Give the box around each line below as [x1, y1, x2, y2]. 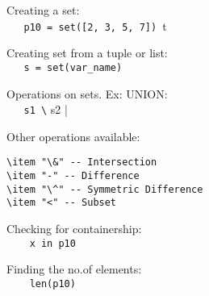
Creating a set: [6, 2, 80, 18]
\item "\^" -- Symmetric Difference [6, 183, 203, 195]
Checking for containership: [6, 219, 142, 236]
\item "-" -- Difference [6, 170, 140, 181]
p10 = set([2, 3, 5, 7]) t [23, 17, 167, 34]
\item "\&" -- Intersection [6, 156, 157, 169]
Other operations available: [6, 127, 140, 144]
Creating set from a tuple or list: [6, 44, 168, 61]
